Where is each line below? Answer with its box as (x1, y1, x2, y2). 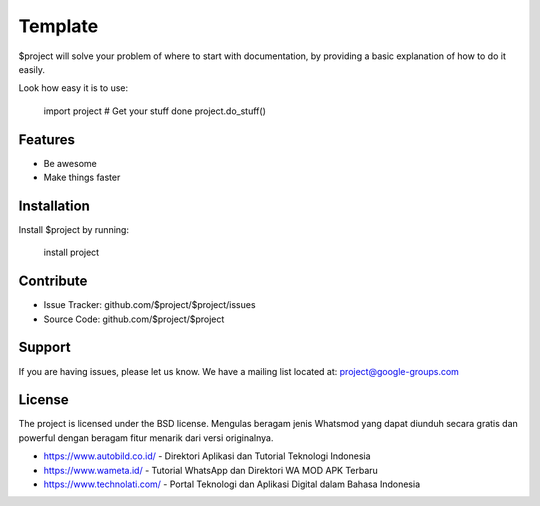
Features (18, 131, 75, 148)
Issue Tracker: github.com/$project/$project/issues (43, 299, 256, 311)
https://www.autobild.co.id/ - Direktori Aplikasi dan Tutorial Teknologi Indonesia (43, 450, 371, 462)
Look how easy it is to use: (18, 82, 129, 94)
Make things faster (43, 171, 121, 184)
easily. (18, 63, 45, 75)
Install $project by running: (18, 223, 130, 235)
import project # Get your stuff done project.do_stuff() (43, 105, 267, 117)
